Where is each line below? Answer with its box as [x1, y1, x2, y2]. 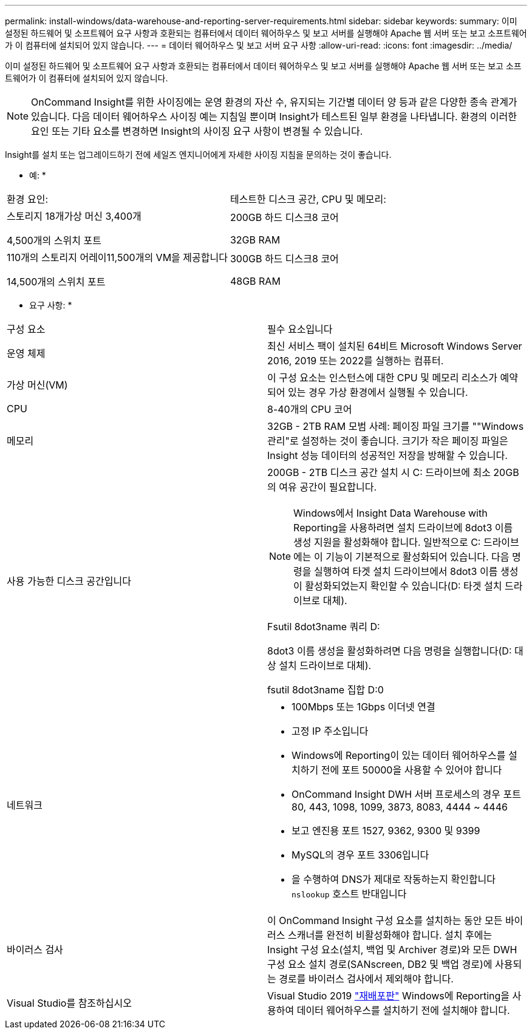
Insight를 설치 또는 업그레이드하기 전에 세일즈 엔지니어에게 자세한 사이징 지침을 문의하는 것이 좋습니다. [5, 149, 392, 160]
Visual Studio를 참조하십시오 [7, 997, 132, 1009]
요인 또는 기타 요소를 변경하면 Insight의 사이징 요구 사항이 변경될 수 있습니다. [31, 125, 363, 137]
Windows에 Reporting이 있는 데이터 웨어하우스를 [292, 749, 506, 761]
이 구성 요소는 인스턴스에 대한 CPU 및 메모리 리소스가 [267, 372, 497, 384]
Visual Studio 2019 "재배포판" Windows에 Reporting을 [267, 990, 510, 1002]
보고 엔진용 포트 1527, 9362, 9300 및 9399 [292, 825, 480, 837]
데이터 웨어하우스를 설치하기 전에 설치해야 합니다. [296, 1004, 510, 1016]
